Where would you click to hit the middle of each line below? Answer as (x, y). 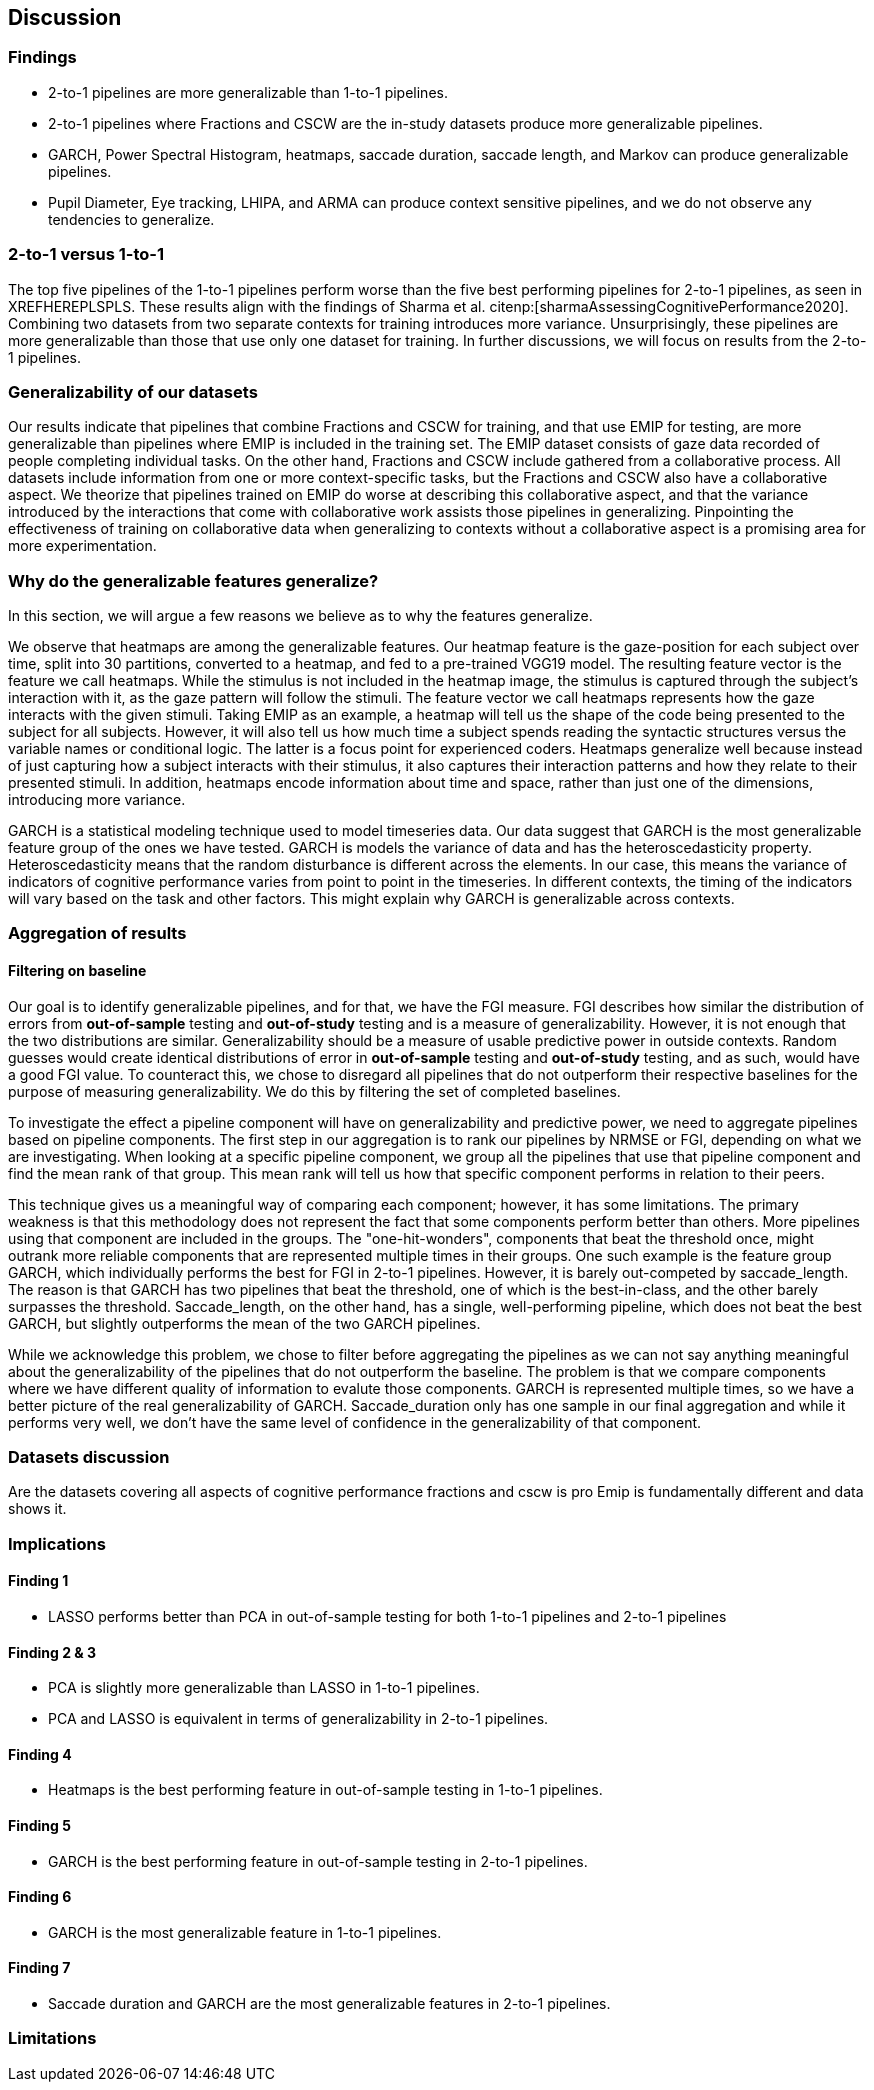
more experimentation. (82, 546)
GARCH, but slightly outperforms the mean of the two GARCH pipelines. (244, 1323)
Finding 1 (38, 1581)
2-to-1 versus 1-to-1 (86, 254)
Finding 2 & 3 (52, 1652)
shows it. (37, 1509)
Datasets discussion (89, 1457)
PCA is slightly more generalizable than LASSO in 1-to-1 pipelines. (264, 1688)
